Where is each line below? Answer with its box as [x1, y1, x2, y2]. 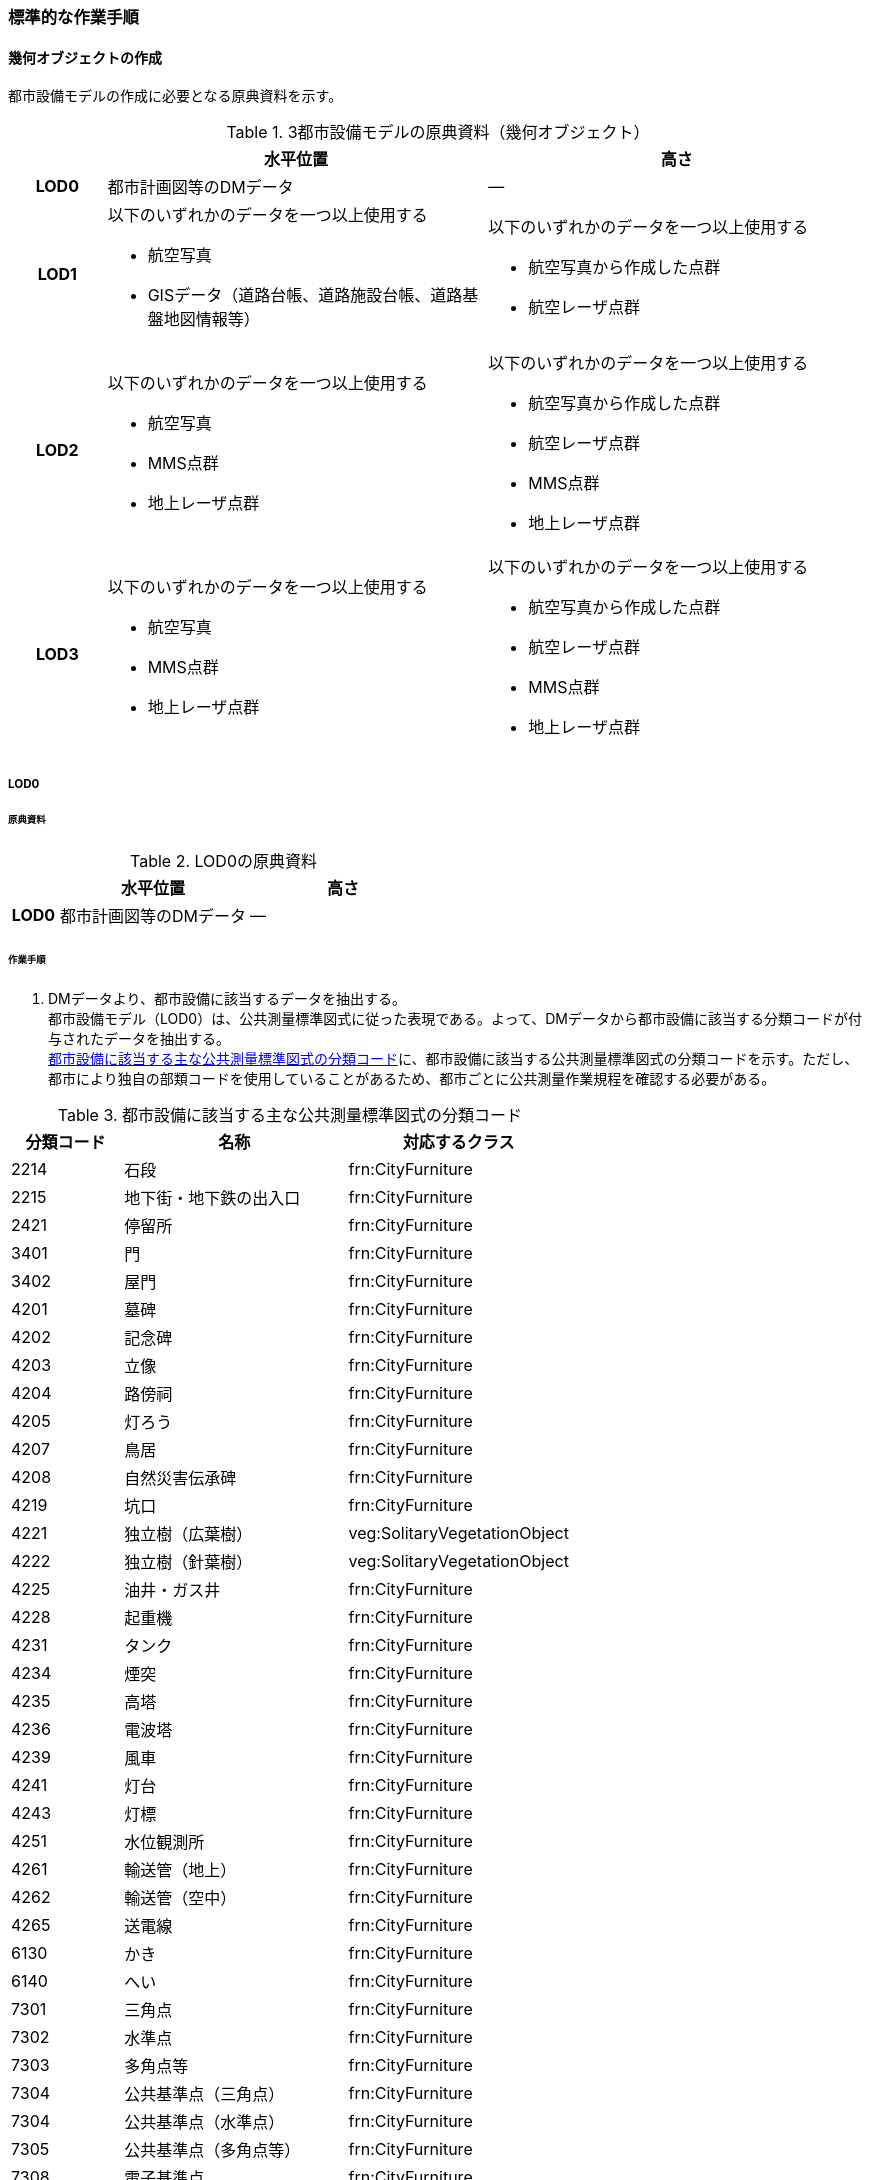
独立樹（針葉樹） [124, 1551, 253, 1572]
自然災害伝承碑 [124, 1467, 237, 1488]
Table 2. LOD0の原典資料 [130, 851, 317, 872]
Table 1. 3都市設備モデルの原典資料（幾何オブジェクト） [226, 122, 650, 143]
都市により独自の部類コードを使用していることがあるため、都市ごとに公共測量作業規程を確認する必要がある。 [48, 1069, 776, 1087]
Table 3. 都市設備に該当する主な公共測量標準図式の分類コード [57, 1104, 523, 1125]
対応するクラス [402, 1131, 515, 1152]
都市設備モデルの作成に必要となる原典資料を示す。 [8, 87, 343, 105]
